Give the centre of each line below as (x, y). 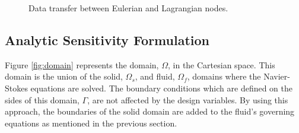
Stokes (16, 88)
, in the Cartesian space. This (221, 64)
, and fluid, (155, 76)
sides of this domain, (42, 99)
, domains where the (224, 76)
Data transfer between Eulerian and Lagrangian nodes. (128, 8)
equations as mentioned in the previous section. (91, 123)
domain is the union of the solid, (64, 76)
